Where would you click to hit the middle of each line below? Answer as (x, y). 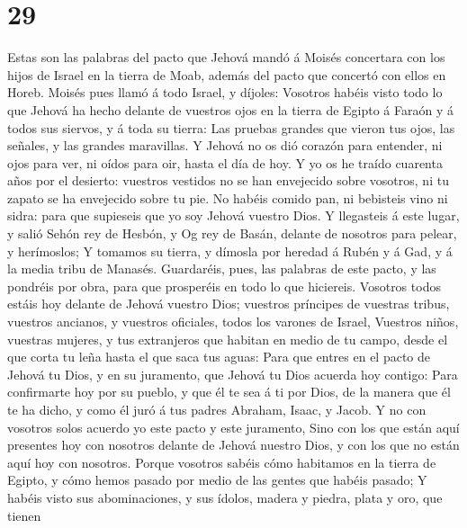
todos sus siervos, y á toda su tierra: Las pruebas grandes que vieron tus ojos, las (231, 127)
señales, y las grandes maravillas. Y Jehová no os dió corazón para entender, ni (225, 145)
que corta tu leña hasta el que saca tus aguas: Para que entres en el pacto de (219, 357)
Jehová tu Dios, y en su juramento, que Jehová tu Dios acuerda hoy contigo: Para (233, 374)
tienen (24, 515)
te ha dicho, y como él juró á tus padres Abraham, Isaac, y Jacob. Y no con (217, 409)
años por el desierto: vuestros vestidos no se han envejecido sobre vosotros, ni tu (228, 180)
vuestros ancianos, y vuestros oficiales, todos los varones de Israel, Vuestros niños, (233, 322)
